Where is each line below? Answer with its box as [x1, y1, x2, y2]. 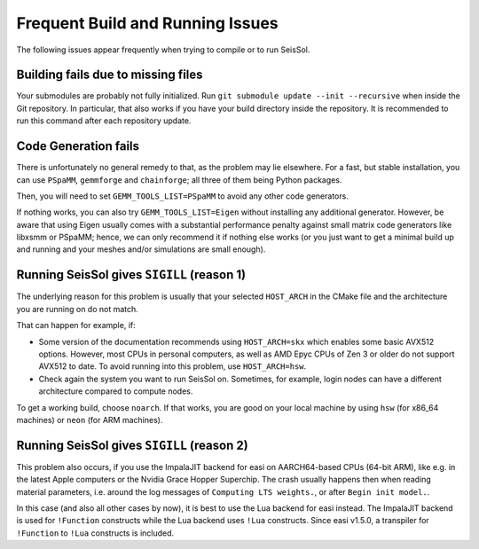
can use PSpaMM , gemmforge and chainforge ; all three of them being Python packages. [16, 174, 342, 185]
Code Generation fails [16, 138, 140, 154]
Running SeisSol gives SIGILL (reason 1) [16, 267, 247, 283]
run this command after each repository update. [16, 115, 192, 126]
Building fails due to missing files [16, 67, 203, 82]
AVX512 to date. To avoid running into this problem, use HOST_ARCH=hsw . [38, 361, 307, 372]
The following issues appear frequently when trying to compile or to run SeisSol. [16, 44, 310, 55]
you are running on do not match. [16, 303, 139, 314]
